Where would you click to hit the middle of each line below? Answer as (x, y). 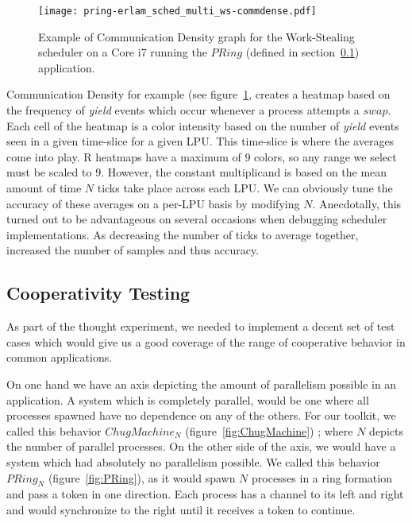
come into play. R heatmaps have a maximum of (124, 156)
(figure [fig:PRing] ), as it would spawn (142, 477)
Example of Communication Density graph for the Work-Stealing (196, 36)
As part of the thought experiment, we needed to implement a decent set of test (201, 326)
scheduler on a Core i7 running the (123, 52)
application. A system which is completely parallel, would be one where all (188, 399)
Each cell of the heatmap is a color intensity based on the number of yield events (203, 125)
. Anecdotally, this (357, 203)
